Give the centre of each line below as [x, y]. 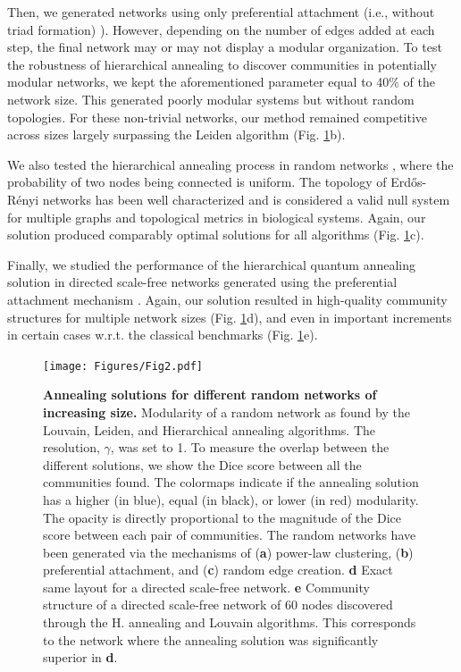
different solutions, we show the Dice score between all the [202, 464]
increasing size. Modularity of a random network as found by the [226, 412]
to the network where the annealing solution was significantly [211, 639]
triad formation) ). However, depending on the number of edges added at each [221, 29]
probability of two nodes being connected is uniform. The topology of [197, 182]
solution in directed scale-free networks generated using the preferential [202, 282]
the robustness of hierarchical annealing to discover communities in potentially [222, 64]
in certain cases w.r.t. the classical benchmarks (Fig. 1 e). [163, 335]
